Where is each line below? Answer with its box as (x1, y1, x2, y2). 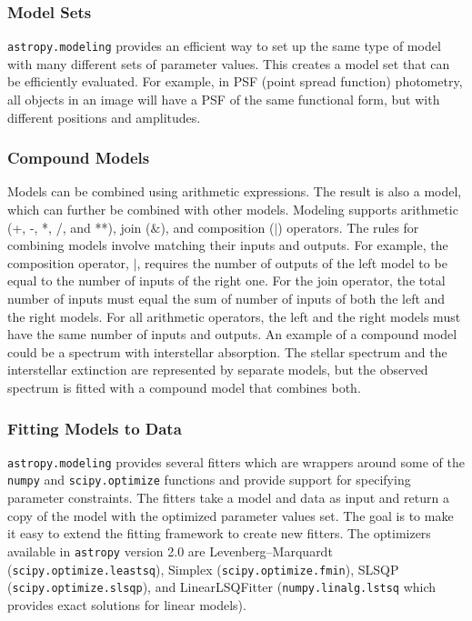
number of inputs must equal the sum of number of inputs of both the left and (7, 289, 446, 308)
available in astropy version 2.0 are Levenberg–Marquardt (7, 541, 333, 560)
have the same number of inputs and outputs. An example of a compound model (7, 325, 457, 344)
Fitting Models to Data (7, 416, 182, 439)
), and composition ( (160, 217, 275, 236)
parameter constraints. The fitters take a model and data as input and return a (7, 488, 449, 507)
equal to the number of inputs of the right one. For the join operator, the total (7, 271, 446, 290)
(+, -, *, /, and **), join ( (7, 217, 151, 236)
